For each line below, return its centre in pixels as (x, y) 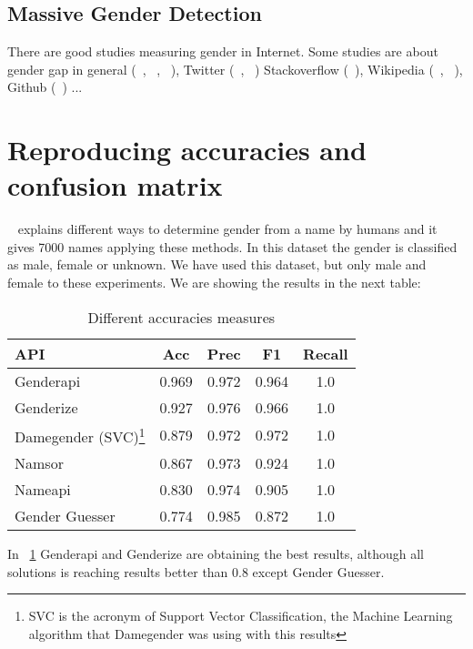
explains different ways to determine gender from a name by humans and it (227, 229)
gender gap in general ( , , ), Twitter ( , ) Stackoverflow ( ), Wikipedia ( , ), (235, 69)
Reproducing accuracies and (187, 150)
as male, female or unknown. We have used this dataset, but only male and (217, 264)
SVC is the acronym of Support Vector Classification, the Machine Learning (241, 616)
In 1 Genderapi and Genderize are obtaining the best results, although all (216, 553)
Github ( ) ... (45, 87)
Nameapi (43, 489)
